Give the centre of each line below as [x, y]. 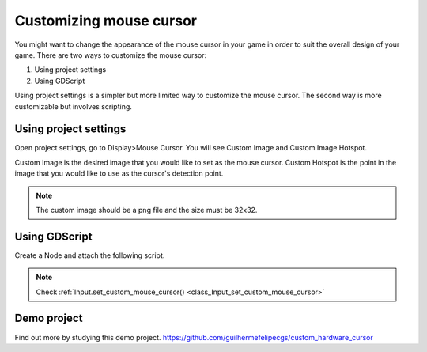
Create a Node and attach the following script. [90, 255]
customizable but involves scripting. [73, 106]
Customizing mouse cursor [106, 21]
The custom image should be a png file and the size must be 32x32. [147, 210]
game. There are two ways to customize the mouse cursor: [111, 55]
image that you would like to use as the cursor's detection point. [119, 173]
